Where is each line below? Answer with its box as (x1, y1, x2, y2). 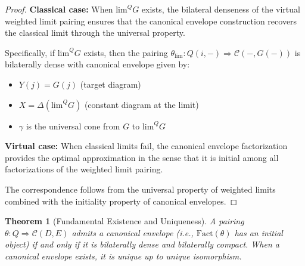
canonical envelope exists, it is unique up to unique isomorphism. (5, 249, 242, 262)
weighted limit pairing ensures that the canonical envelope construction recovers (5, 14, 297, 27)
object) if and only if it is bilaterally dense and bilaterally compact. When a (5, 238, 279, 250)
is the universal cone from (26, 119, 120, 132)
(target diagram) (80, 78, 141, 90)
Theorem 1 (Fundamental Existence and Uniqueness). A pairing (5, 215, 244, 227)
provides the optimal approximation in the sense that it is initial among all (5, 151, 279, 163)
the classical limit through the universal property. (5, 26, 185, 39)
